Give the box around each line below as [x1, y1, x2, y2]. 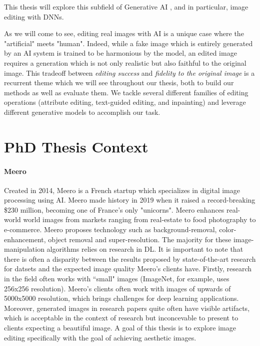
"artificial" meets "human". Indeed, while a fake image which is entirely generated [4, 38, 253, 48]
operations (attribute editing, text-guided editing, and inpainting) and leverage [4, 97, 246, 107]
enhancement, [4, 234, 46, 244]
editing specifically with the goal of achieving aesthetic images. [4, 332, 196, 342]
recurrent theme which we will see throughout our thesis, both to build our [4, 77, 234, 88]
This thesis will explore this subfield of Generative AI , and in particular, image [4, 2, 248, 12]
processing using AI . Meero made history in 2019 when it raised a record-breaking [4, 195, 255, 205]
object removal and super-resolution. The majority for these [48, 234, 231, 244]
